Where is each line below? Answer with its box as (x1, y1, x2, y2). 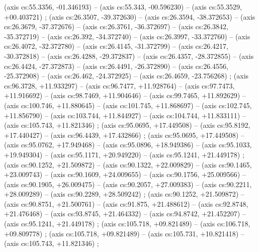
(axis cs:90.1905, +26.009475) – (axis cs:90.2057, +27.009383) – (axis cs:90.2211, (4, 179, 252, 189)
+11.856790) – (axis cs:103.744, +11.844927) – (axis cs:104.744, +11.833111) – (4, 110, 246, 120)
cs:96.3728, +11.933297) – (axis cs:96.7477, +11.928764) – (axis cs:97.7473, (4, 80, 235, 91)
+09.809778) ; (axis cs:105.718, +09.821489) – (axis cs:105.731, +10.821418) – (4, 228, 244, 238)
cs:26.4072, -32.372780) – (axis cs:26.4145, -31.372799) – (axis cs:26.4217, (4, 41, 229, 51)
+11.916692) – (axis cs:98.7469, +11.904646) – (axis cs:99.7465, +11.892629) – (4, 90, 246, 101)
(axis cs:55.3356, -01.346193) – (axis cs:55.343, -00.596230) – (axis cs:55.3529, (4, 2, 242, 12)
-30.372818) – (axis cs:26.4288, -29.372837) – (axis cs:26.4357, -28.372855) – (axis (4, 50, 254, 61)
